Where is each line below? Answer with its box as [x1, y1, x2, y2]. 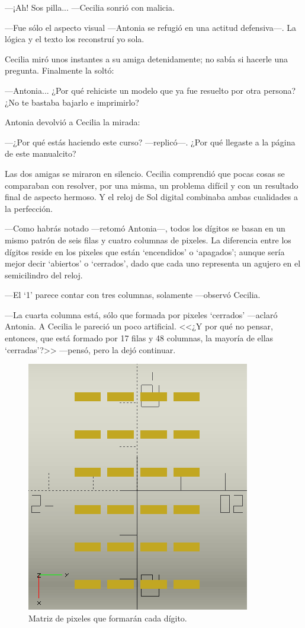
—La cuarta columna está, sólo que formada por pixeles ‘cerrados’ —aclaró [5, 308, 278, 321]
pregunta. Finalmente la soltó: [5, 64, 114, 77]
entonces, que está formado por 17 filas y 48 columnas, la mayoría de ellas [5, 332, 274, 344]
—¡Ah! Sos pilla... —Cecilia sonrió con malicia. [5, 1, 175, 13]
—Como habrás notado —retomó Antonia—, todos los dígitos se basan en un [5, 222, 285, 234]
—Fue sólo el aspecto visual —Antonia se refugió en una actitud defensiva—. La [5, 21, 296, 33]
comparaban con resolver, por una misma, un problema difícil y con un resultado [5, 179, 298, 191]
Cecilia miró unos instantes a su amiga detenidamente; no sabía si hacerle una [5, 52, 288, 65]
